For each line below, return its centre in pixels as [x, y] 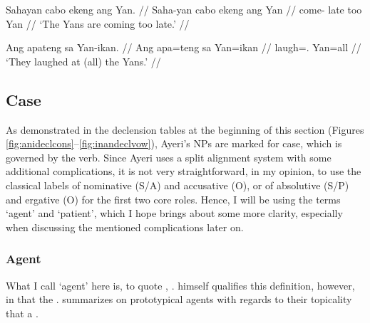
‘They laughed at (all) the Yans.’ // [83, 61]
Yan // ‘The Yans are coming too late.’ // [98, 23]
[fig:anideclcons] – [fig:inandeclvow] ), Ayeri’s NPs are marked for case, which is [174, 143]
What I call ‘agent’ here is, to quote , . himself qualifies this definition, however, [180, 285]
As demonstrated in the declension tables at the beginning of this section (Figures [185, 129]
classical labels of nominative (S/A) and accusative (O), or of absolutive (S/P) [178, 185]
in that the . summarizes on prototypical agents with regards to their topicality [179, 299]
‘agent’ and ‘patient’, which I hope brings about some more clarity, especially [174, 213]
